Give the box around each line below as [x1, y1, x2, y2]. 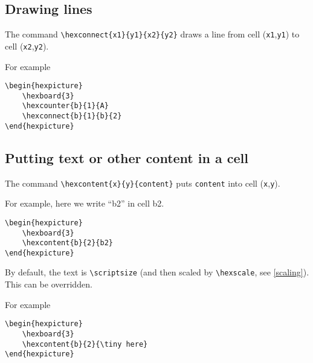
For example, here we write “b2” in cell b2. [5, 197, 164, 210]
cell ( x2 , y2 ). [5, 39, 49, 52]
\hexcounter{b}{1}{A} [22, 101, 109, 111]
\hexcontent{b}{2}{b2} [22, 239, 113, 248]
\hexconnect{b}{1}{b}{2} [22, 112, 122, 121]
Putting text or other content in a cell [5, 148, 248, 167]
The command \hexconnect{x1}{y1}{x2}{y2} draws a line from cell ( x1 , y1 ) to [5, 28, 300, 40]
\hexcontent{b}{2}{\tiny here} [22, 339, 148, 349]
